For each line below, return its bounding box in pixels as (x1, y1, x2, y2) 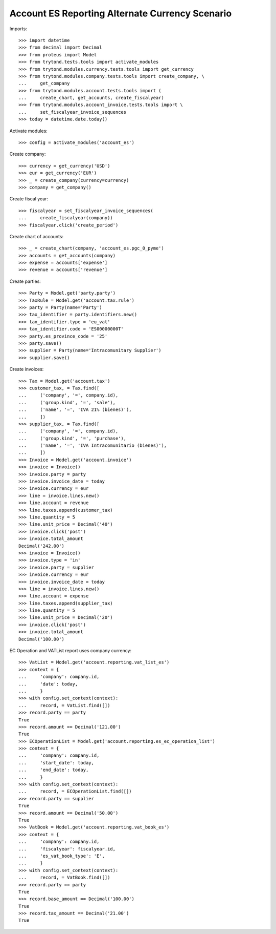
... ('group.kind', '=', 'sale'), (18, 400, 116, 405)
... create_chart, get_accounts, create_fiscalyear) (18, 95, 165, 101)
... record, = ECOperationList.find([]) (18, 788, 132, 794)
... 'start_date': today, (18, 760, 95, 765)
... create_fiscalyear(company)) (18, 215, 113, 221)
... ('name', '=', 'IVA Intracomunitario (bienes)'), (18, 443, 167, 448)
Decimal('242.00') (18, 543, 65, 549)
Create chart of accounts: (9, 233, 64, 239)
